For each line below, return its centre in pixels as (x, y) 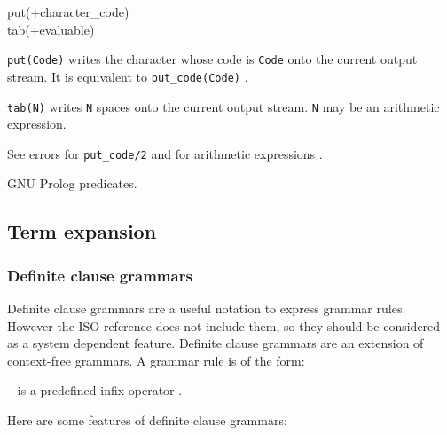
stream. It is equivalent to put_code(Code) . (128, 76)
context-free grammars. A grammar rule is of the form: (156, 360)
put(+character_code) (68, 12)
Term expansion (82, 231)
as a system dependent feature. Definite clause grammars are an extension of (216, 343)
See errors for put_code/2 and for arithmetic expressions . (165, 153)
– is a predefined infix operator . (95, 390)
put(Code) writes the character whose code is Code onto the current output (212, 59)
